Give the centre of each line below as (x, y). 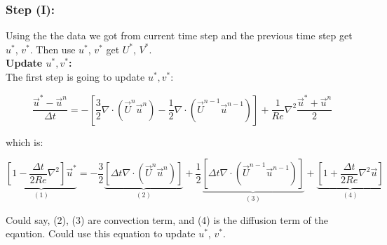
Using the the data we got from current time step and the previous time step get (179, 35)
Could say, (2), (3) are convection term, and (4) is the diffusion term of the (167, 219)
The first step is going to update (75, 77)
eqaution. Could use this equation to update (101, 233)
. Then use (53, 49)
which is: (25, 141)
